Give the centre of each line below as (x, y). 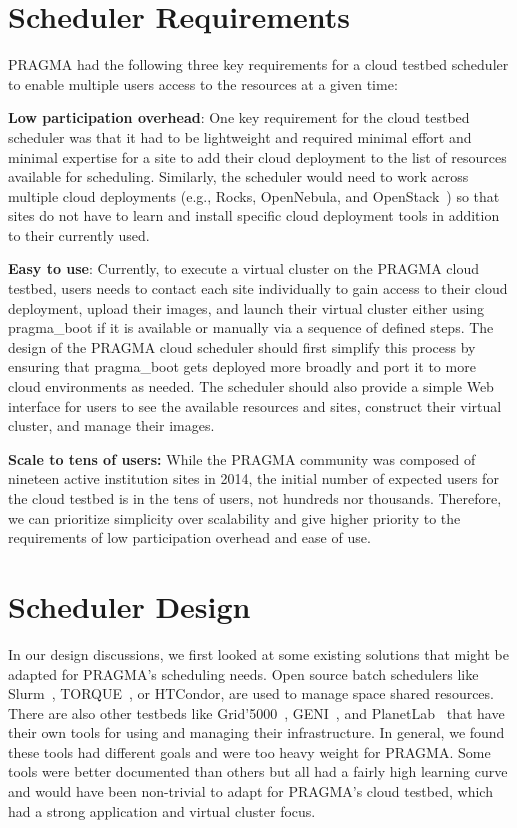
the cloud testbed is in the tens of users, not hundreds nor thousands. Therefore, (255, 498)
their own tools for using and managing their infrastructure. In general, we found (256, 732)
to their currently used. (79, 234)
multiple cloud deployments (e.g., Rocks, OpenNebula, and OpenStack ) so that (254, 195)
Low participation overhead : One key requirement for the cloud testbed (239, 117)
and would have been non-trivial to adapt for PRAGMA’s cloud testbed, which (250, 791)
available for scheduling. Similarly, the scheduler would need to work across (238, 176)
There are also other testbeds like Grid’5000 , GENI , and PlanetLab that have (256, 712)
